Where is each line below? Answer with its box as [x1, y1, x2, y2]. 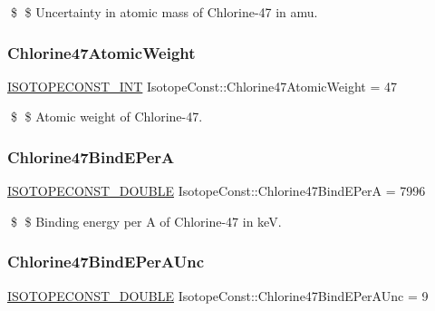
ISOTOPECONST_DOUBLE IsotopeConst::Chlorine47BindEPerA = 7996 [7, 181, 426, 200]
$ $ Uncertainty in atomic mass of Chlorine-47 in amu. [10, 3, 318, 21]
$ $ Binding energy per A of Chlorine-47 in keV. [10, 211, 282, 230]
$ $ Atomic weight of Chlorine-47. [10, 107, 203, 126]
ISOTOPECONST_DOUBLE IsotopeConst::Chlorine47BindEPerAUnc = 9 [7, 286, 429, 305]
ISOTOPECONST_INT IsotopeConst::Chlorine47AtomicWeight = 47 [7, 76, 397, 95]
